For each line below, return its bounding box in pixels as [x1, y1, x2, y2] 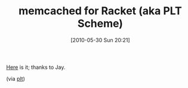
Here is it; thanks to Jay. [6, 64, 66, 71]
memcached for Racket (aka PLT [19, 4, 182, 18]
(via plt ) [6, 75, 26, 82]
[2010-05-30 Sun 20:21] [70, 36, 130, 43]
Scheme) [77, 17, 124, 30]
